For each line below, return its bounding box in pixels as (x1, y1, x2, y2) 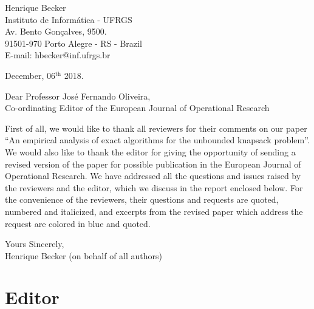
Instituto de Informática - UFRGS (5, 13, 132, 25)
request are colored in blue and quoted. (5, 217, 151, 229)
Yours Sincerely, (5, 237, 64, 250)
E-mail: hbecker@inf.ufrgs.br (5, 49, 111, 61)
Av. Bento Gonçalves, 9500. (5, 25, 107, 38)
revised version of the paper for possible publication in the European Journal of (5, 157, 301, 170)
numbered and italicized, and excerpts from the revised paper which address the (5, 205, 303, 217)
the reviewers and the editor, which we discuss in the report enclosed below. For (5, 181, 303, 194)
